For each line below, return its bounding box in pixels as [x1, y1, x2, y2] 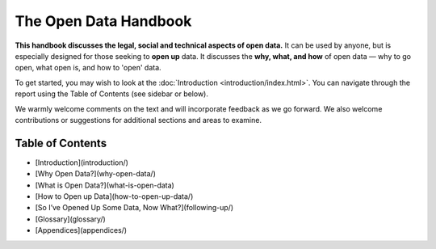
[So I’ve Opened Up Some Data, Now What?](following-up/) [35, 203, 234, 213]
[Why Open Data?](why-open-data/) [35, 169, 157, 179]
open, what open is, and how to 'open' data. [15, 63, 161, 73]
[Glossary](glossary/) [35, 214, 107, 224]
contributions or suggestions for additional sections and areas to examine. [15, 115, 262, 124]
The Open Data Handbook [15, 12, 192, 30]
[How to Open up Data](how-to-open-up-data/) [35, 191, 194, 201]
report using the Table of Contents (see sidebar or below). [15, 89, 209, 99]
